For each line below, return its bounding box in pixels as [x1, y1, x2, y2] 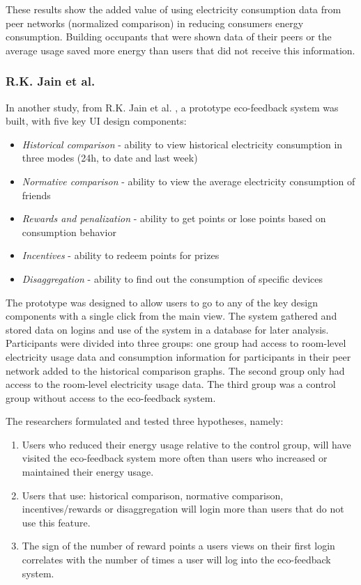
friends [22, 187, 51, 202]
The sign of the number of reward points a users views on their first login [22, 538, 335, 553]
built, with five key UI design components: [6, 114, 187, 128]
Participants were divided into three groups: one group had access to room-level [6, 336, 346, 350]
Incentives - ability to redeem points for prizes [22, 248, 220, 263]
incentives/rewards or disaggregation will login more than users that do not [22, 501, 344, 516]
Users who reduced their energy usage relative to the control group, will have [22, 437, 351, 451]
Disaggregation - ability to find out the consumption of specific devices [22, 271, 323, 286]
